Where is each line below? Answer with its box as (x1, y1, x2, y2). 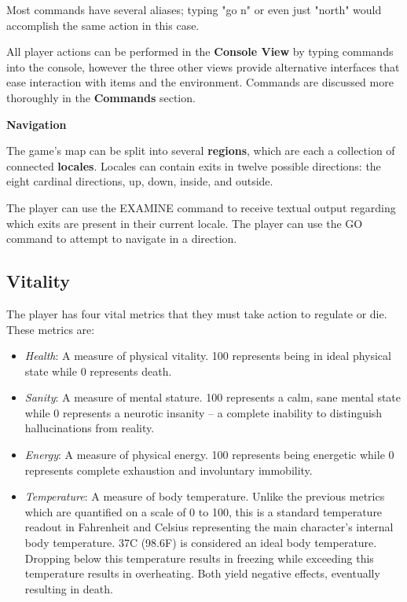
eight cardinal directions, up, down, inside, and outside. (6, 173, 273, 189)
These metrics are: (6, 321, 95, 337)
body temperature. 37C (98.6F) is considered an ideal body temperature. (24, 534, 377, 551)
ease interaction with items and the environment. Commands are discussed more (6, 74, 394, 90)
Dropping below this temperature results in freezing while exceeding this (24, 549, 374, 566)
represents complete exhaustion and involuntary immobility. (24, 461, 313, 478)
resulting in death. (24, 580, 113, 596)
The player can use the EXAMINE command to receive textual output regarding (6, 199, 396, 215)
